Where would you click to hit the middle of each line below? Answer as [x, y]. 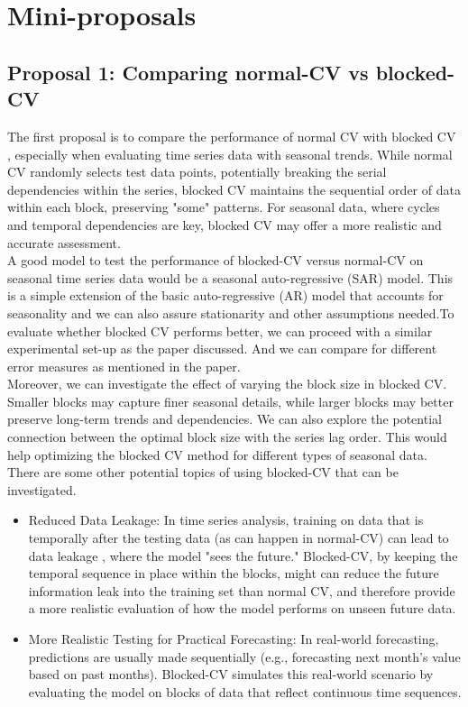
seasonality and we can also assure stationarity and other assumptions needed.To [231, 312]
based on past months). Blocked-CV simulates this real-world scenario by [231, 674]
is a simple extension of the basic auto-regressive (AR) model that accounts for [225, 295]
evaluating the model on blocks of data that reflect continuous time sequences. [245, 691]
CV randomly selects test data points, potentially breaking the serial [197, 172]
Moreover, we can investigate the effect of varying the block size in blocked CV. [227, 384]
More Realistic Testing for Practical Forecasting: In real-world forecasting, [234, 638]
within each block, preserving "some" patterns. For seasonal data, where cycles [224, 207]
